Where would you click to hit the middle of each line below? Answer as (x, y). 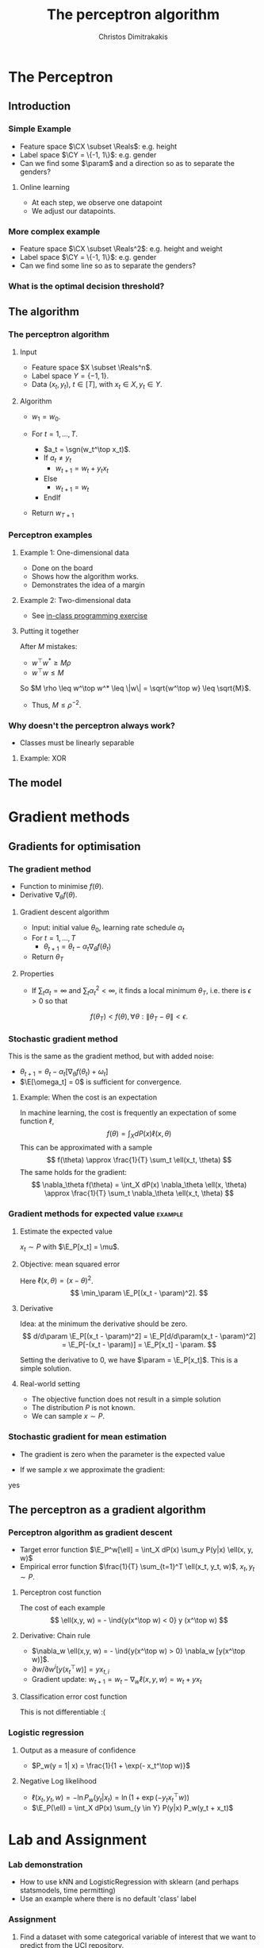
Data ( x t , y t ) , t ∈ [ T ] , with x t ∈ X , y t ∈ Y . (97, 385)
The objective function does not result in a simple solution (126, 1399)
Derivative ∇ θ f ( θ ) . (48, 895)
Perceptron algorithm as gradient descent (90, 1533)
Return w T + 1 (53, 514)
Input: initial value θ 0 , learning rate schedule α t (108, 928)
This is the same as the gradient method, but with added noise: (111, 1056)
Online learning (44, 187)
